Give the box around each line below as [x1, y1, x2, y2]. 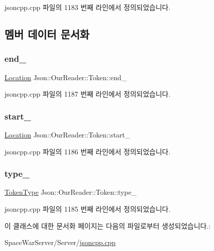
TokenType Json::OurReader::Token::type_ [4, 187, 137, 197]
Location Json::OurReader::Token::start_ [4, 129, 130, 139]
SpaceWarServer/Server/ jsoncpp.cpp [4, 237, 116, 248]
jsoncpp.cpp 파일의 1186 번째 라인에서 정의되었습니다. [4, 146, 171, 156]
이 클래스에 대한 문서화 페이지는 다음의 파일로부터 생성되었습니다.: [4, 220, 211, 231]
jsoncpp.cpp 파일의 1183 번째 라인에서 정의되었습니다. [4, 2, 171, 12]
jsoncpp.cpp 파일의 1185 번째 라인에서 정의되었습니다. [4, 204, 171, 214]
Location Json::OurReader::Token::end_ [4, 72, 127, 82]
